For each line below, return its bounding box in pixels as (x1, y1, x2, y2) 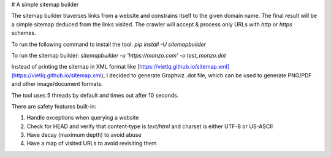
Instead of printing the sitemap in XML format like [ (11, 63, 140, 71)
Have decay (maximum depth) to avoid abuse (26, 131, 142, 139)
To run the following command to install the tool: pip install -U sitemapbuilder (11, 40, 207, 48)
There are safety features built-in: (11, 102, 97, 110)
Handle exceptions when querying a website (26, 114, 139, 121)
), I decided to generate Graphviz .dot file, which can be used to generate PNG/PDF (101, 71, 312, 79)
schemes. (11, 29, 36, 37)
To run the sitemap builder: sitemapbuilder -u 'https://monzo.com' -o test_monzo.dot (11, 52, 226, 59)
